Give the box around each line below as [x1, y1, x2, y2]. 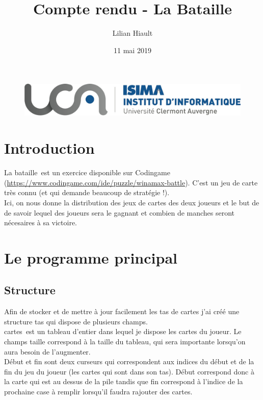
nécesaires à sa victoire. [4, 217, 77, 228]
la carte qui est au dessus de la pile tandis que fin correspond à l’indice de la [4, 376, 243, 387]
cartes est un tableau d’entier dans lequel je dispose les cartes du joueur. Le [4, 326, 242, 337]
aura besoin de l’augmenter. [4, 346, 91, 357]
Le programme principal [4, 247, 177, 268]
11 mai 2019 [114, 44, 151, 55]
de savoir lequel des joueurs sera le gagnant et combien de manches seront [4, 207, 235, 218]
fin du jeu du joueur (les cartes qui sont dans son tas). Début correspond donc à [4, 366, 254, 377]
